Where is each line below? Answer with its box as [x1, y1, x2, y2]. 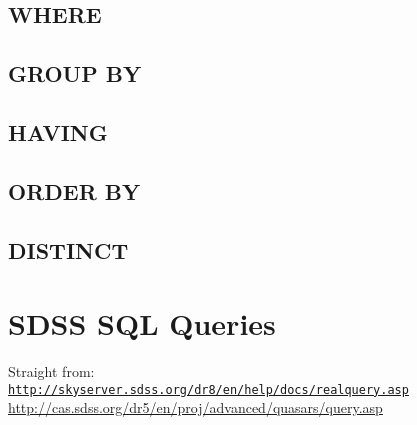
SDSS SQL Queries [8, 303, 276, 344]
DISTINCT [8, 234, 129, 265]
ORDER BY [8, 175, 141, 206]
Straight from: [8, 361, 95, 382]
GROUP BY [8, 58, 142, 89]
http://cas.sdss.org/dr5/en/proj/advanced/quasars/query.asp [8, 397, 383, 418]
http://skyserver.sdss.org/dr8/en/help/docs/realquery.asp [8, 382, 409, 397]
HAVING [8, 116, 108, 147]
